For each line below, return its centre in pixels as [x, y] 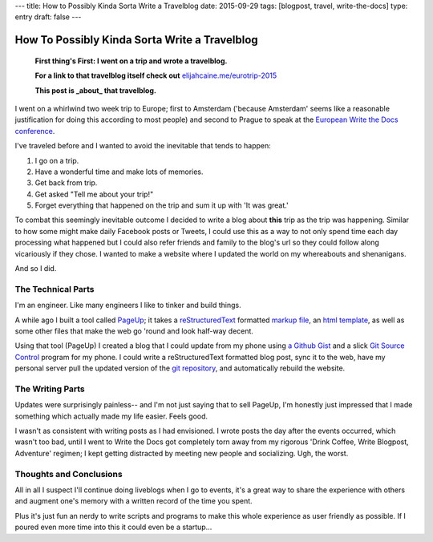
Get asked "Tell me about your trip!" [94, 194]
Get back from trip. [66, 183]
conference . [35, 131]
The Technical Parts [55, 289]
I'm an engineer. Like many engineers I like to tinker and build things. [128, 305]
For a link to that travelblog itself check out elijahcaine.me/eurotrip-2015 [156, 75]
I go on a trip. [57, 160]
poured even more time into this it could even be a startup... [113, 527]
